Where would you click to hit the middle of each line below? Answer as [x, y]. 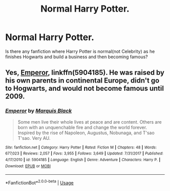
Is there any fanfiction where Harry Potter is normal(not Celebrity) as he [80, 51]
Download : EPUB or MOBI [28, 166]
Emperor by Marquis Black [39, 111]
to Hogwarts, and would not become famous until [85, 88]
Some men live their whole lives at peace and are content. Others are [90, 122]
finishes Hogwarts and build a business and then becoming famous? [77, 57]
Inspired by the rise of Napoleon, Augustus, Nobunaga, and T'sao [86, 133]
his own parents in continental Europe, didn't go [82, 81]
